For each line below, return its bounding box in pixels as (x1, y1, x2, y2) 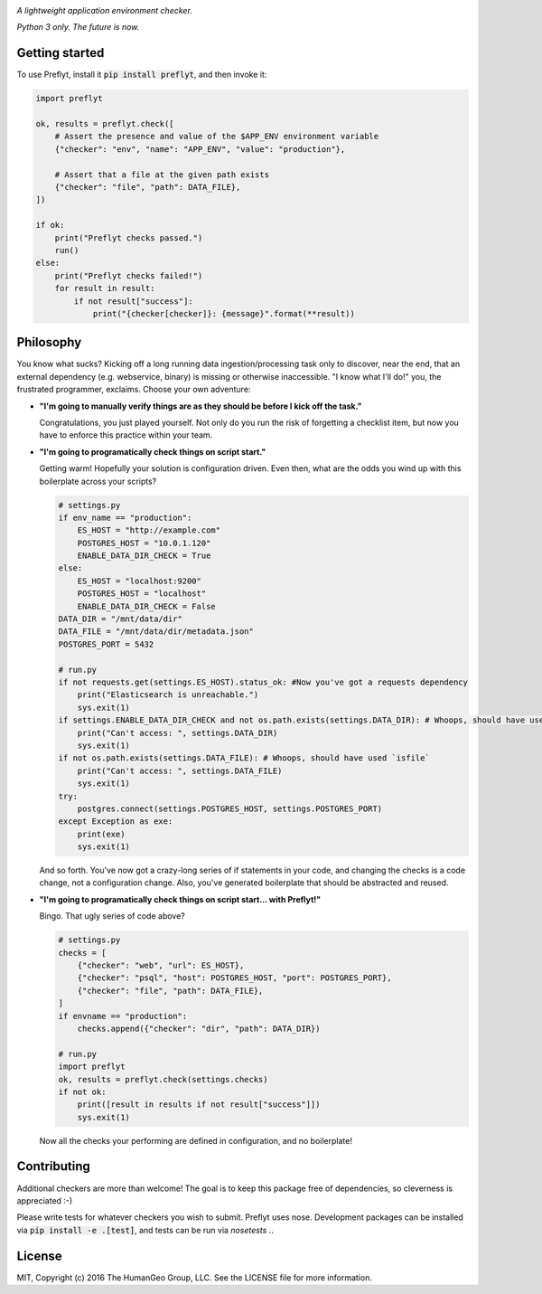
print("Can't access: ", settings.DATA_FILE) (77, 765, 283, 776)
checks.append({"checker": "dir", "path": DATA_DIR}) (77, 1023, 321, 1034)
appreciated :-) (16, 1195, 73, 1206)
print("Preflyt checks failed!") (54, 270, 203, 280)
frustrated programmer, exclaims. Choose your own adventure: (16, 384, 251, 395)
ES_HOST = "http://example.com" (77, 525, 221, 535)
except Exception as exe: (58, 817, 173, 826)
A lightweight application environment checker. (16, 5, 193, 15)
